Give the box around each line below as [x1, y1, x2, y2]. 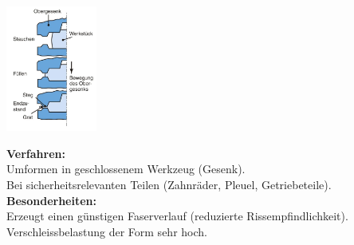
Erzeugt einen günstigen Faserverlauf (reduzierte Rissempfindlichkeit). [6, 207, 348, 224]
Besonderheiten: [6, 192, 96, 208]
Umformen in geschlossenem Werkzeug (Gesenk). [6, 160, 246, 177]
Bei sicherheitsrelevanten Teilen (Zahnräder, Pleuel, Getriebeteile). [6, 176, 332, 193]
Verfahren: [6, 144, 65, 161]
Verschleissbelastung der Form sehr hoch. [6, 223, 207, 239]
